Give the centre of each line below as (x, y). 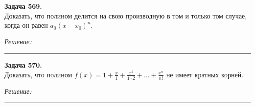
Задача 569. (23, 6)
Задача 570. (23, 65)
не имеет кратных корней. (205, 74)
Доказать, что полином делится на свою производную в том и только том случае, (126, 15)
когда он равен (26, 25)
